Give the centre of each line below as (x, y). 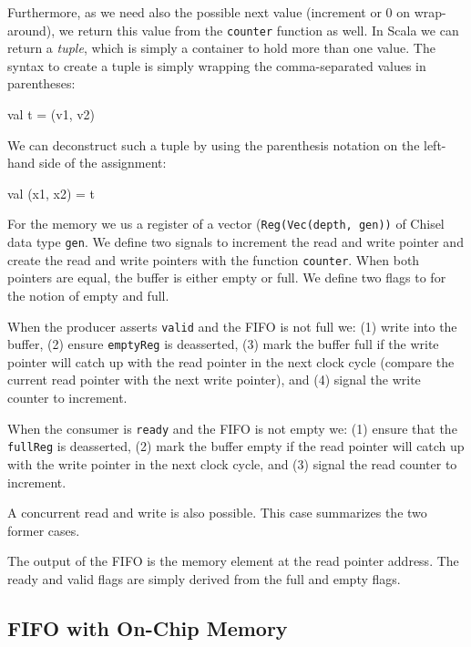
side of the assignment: (103, 163)
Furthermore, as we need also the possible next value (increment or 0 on (209, 12)
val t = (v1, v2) (51, 114)
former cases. (44, 530)
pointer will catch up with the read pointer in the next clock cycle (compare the (231, 361)
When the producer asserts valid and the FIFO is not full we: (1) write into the (232, 326)
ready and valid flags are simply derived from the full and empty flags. (204, 578)
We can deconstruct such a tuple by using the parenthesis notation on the (214, 144)
